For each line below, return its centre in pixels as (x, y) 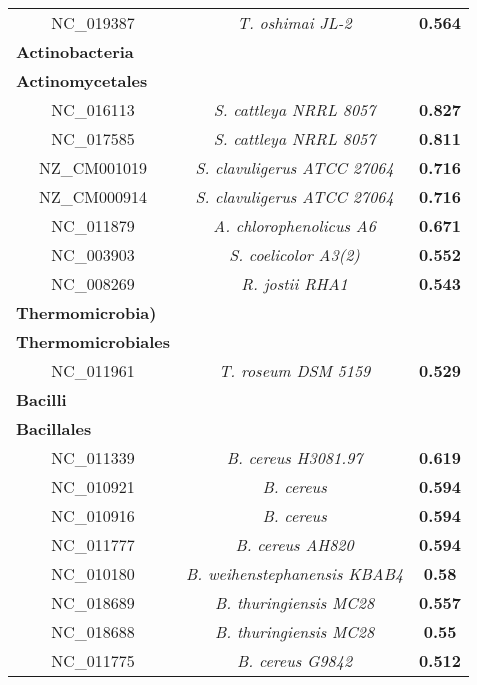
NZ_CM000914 (93, 196)
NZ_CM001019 (93, 167)
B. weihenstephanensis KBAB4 (295, 573)
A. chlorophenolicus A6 (294, 225)
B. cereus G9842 (295, 660)
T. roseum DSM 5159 (294, 370)
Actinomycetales (82, 80)
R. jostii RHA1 (294, 283)
